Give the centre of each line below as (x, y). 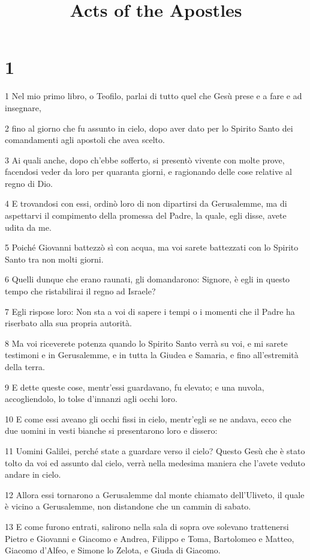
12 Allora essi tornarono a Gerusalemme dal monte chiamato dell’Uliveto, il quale (155, 494)
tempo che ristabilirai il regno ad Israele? (80, 291)
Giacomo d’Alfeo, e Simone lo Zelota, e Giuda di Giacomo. (113, 550)
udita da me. (28, 227)
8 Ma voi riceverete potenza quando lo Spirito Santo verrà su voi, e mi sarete (146, 343)
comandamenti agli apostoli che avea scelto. (85, 140)
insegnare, (23, 107)
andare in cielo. (33, 474)
